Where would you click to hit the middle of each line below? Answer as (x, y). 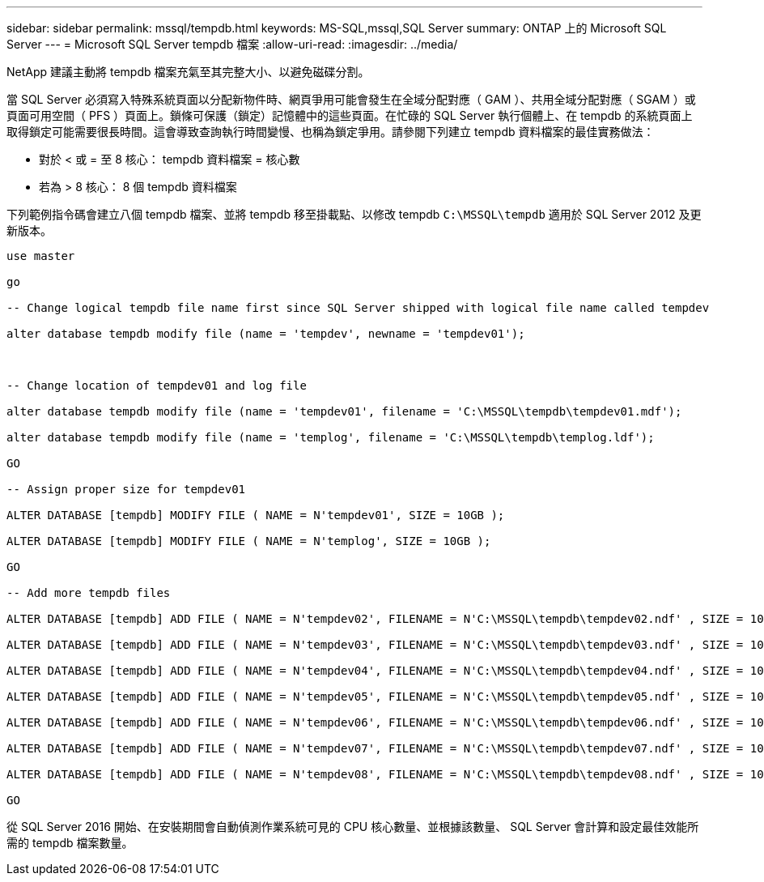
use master (41, 256)
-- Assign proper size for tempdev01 (126, 489)
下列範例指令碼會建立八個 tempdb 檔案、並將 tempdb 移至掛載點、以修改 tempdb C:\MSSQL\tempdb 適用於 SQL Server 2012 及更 (354, 214)
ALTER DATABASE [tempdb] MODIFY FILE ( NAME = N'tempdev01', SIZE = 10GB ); (256, 515)
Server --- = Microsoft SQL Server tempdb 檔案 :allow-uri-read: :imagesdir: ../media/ (232, 44)
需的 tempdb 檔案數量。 (70, 843)
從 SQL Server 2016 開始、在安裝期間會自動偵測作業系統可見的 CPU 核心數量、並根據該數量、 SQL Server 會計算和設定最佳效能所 (353, 827)
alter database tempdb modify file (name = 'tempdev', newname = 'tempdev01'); (266, 334)
